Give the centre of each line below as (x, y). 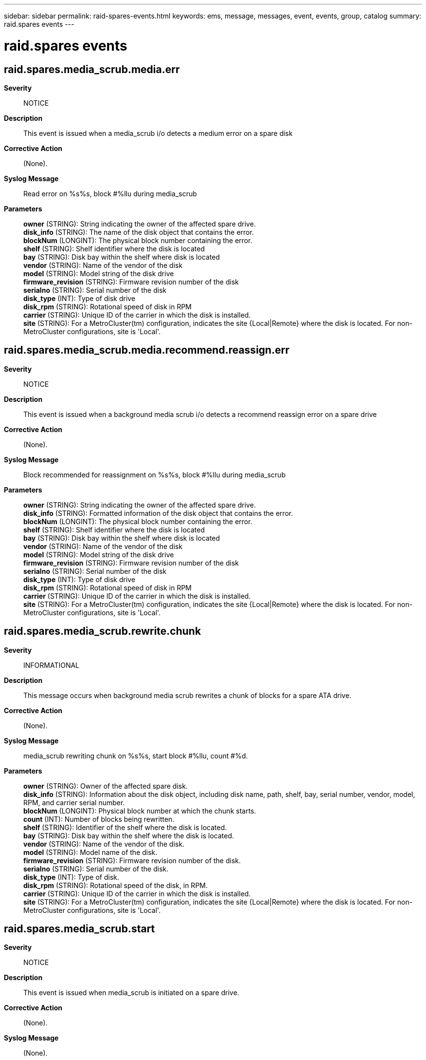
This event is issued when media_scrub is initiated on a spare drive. (131, 993)
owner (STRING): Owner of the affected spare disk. (106, 786)
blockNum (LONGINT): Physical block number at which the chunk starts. (140, 811)
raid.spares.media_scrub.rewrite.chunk (103, 631)
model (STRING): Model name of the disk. (90, 852)
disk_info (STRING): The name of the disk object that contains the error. (139, 232)
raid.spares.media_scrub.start (80, 929)
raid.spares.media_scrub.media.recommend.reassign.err (147, 350)
